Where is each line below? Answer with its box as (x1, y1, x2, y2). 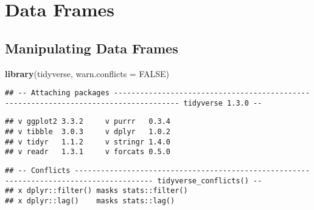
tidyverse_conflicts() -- (157, 176, 262, 185)
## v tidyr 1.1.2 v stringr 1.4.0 (5, 137, 171, 146)
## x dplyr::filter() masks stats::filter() (5, 186, 188, 195)
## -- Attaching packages (5, 89, 110, 98)
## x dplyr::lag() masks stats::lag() (5, 197, 175, 206)
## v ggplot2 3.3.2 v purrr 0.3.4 (5, 117, 171, 126)
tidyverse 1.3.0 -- (183, 98, 262, 107)
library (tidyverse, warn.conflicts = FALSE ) (5, 67, 170, 80)
